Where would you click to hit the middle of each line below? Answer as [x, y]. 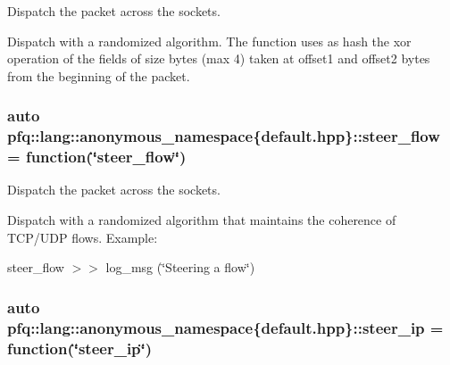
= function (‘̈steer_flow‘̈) [97, 157]
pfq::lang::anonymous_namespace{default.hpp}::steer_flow [224, 136]
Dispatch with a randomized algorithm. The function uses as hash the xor [209, 41]
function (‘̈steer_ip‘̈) [80, 348]
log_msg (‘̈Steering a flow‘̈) [180, 267]
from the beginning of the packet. [99, 75]
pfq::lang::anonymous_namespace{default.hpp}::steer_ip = [225, 327]
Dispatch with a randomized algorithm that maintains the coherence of [202, 220]
